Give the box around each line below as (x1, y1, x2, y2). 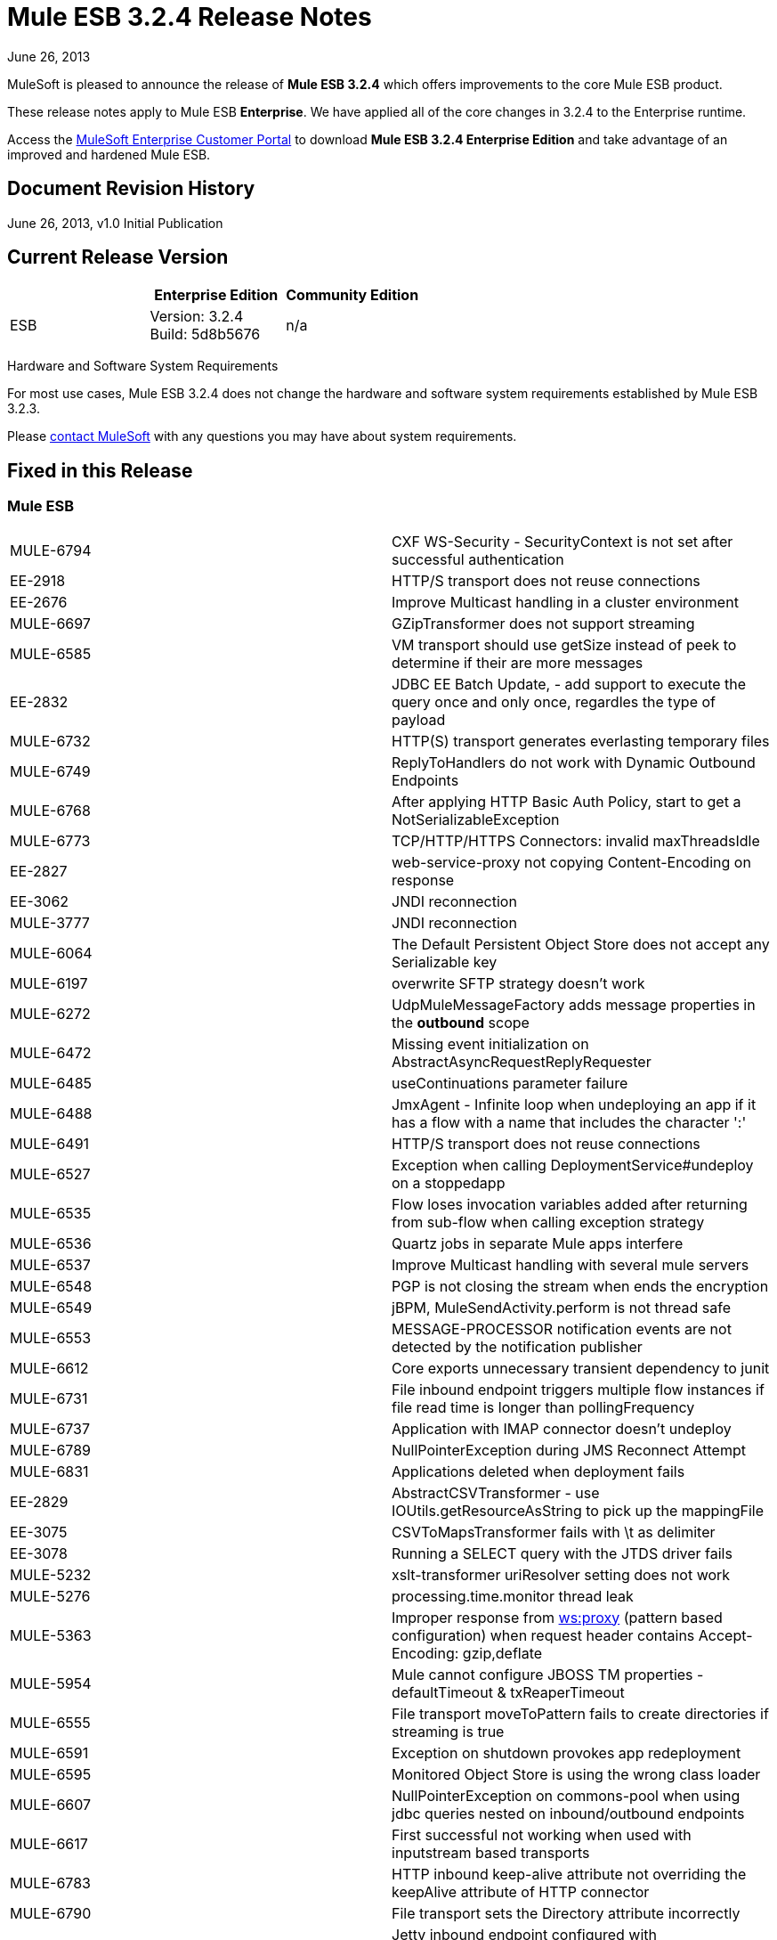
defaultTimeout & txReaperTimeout (392, 1683, 625, 1701)
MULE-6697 (10, 614, 91, 632)
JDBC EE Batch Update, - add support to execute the (392, 674, 747, 693)
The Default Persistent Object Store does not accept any (392, 934, 770, 953)
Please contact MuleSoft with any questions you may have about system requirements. (7, 428, 517, 444)
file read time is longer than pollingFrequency (392, 1398, 695, 1416)
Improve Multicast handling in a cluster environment (392, 592, 739, 611)
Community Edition (286, 286, 419, 305)
